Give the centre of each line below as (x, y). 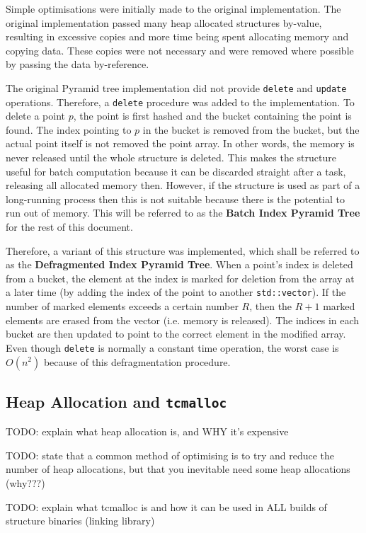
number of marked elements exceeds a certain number (122, 306)
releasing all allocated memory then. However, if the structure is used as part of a (183, 185)
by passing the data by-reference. (78, 64)
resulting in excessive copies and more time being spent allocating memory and (177, 36)
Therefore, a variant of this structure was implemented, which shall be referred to (183, 250)
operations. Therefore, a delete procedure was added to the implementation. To (180, 102)
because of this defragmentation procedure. (137, 361)
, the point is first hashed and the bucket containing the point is (212, 116)
